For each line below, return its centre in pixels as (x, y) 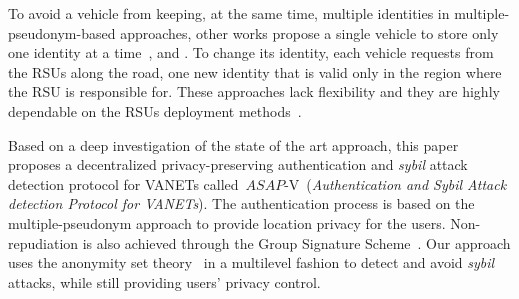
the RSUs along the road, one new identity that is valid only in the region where (255, 71)
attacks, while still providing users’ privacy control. (164, 281)
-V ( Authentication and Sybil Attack (395, 183)
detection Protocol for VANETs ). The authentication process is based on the (241, 203)
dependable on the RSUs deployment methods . (155, 110)
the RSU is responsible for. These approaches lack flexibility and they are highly (254, 91)
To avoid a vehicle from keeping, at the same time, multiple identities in (229, 13)
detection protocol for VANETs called (123, 183)
